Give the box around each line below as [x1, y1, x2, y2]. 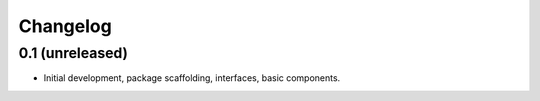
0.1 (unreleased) [18, 44, 129, 62]
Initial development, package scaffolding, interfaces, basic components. [43, 72, 341, 84]
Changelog [18, 15, 112, 37]
